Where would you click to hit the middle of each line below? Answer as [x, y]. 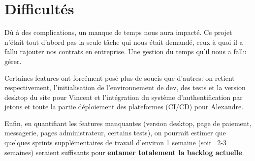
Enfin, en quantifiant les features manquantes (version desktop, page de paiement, [128, 123]
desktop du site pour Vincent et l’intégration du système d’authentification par [124, 97]
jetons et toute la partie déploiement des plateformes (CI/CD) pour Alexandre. [124, 107]
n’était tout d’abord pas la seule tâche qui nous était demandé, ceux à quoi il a [124, 42]
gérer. [13, 61]
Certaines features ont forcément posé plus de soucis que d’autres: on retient [120, 78]
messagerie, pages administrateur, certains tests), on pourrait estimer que [115, 133]
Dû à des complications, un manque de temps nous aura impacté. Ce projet [118, 32]
